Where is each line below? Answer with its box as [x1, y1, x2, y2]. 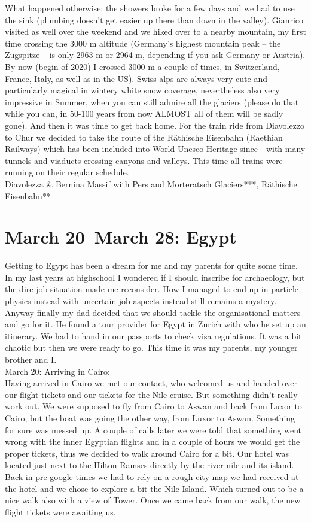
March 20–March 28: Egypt [5, 224, 237, 249]
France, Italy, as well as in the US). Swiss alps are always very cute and [5, 72, 268, 84]
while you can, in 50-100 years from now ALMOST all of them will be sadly [5, 107, 283, 120]
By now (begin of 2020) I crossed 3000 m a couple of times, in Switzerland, [5, 60, 280, 72]
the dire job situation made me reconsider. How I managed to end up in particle [5, 283, 299, 295]
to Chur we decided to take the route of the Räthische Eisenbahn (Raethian [5, 130, 283, 143]
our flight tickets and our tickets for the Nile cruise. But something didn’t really [5, 388, 298, 400]
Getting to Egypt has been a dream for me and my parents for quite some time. [5, 259, 298, 272]
